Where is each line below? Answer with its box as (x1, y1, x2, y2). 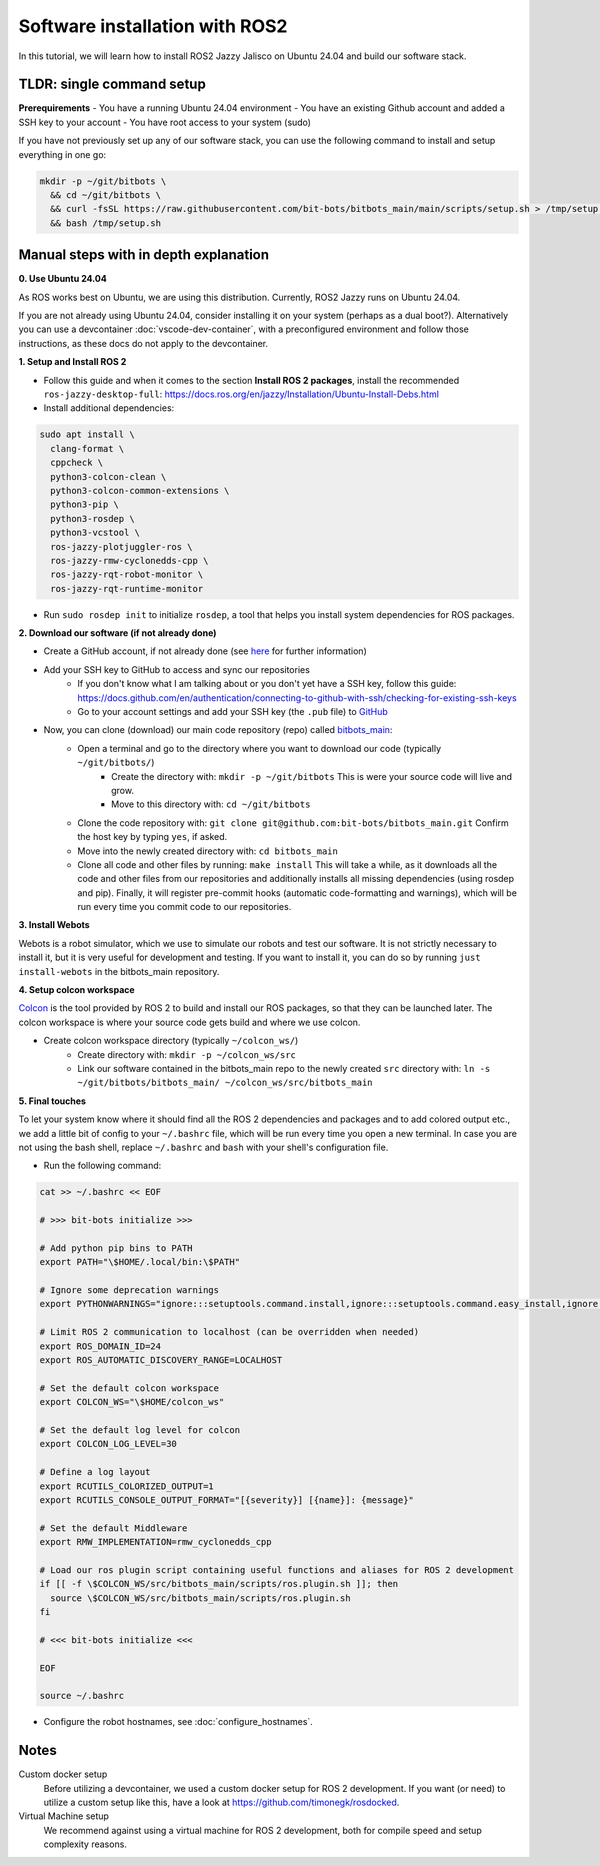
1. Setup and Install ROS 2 (18, 356, 127, 368)
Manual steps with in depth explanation (18, 246, 270, 264)
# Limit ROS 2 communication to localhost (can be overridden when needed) (39, 1326, 420, 1338)
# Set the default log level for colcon (39, 1424, 240, 1435)
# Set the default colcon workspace (39, 1382, 220, 1394)
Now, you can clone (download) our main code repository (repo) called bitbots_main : (43, 724, 393, 736)
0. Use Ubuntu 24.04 (18, 273, 107, 285)
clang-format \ (50, 443, 125, 454)
